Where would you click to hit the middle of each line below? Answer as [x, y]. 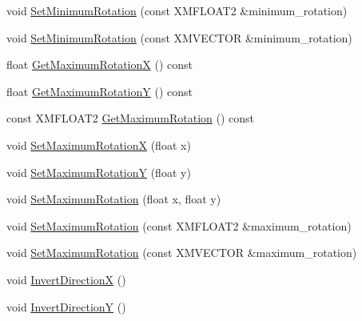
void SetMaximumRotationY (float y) [99, 172]
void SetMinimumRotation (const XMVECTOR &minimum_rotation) [179, 37]
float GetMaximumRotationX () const [99, 64]
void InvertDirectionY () [66, 306]
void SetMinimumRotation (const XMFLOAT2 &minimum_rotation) [177, 10]
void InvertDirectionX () [66, 279]
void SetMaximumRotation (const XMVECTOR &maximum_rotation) [182, 253]
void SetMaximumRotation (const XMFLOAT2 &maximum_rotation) [179, 225]
